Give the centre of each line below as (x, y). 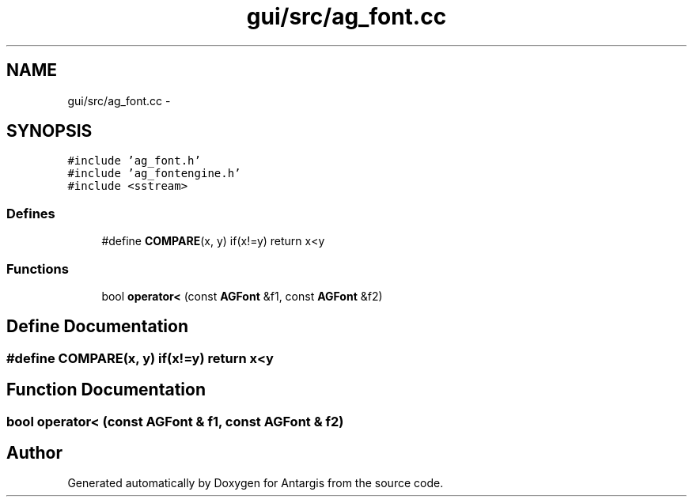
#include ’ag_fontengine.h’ (154, 174)
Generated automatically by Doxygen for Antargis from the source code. (256, 483)
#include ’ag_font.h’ (134, 161)
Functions (38, 269)
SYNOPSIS (49, 131)
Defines (31, 213)
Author (34, 453)
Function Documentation (106, 390)
